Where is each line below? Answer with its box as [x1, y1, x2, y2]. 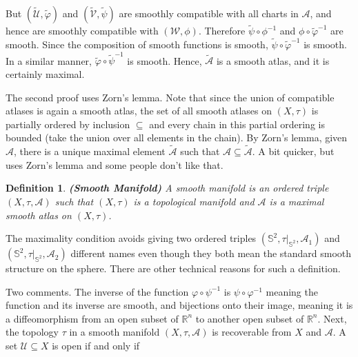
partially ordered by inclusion [6, 116, 130, 131]
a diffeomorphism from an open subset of [6, 311, 179, 325]
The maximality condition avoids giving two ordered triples [6, 231, 257, 245]
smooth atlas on [6, 207, 72, 222]
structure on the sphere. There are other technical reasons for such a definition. [6, 261, 341, 276]
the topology [6, 325, 59, 339]
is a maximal [269, 194, 324, 208]
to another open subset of [195, 311, 304, 325]
